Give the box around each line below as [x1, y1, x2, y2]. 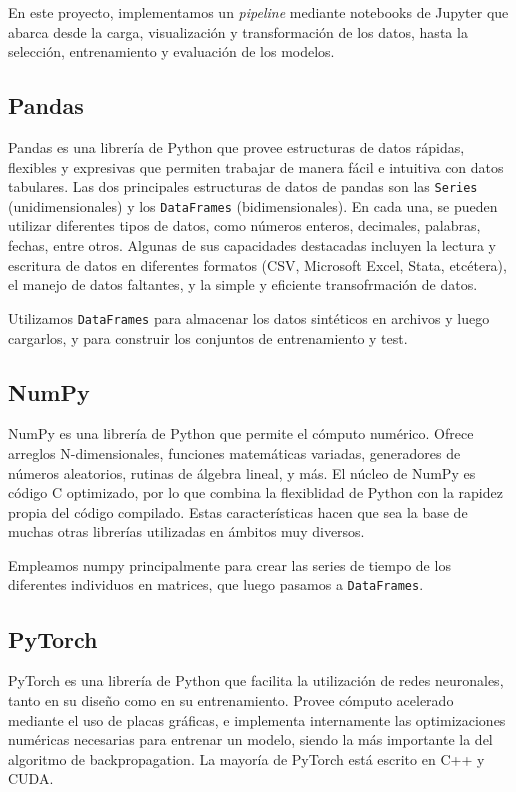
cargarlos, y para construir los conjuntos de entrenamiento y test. [8, 327, 408, 348]
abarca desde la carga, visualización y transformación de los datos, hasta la [8, 21, 468, 42]
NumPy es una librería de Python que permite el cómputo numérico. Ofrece [8, 423, 474, 444]
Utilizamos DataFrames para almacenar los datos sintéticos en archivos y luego [8, 307, 490, 328]
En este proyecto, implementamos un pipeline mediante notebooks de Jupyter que [8, 2, 509, 22]
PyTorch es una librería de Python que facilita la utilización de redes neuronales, [8, 670, 504, 691]
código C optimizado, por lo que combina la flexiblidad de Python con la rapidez [8, 482, 503, 503]
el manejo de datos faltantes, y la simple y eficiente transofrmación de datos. [8, 274, 478, 295]
